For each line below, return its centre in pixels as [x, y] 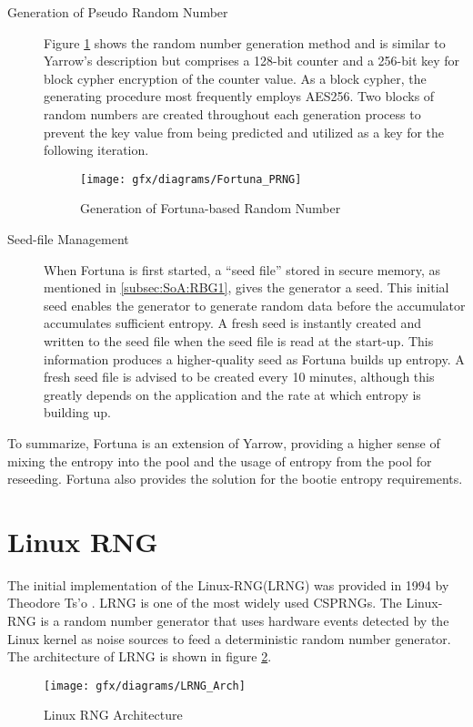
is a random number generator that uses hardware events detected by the [245, 621]
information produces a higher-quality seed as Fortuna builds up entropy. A [254, 358]
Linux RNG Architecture [113, 715]
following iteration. [96, 150]
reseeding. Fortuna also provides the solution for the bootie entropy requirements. [235, 479]
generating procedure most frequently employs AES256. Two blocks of [239, 96]
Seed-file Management [68, 239]
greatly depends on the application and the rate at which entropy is [232, 394]
